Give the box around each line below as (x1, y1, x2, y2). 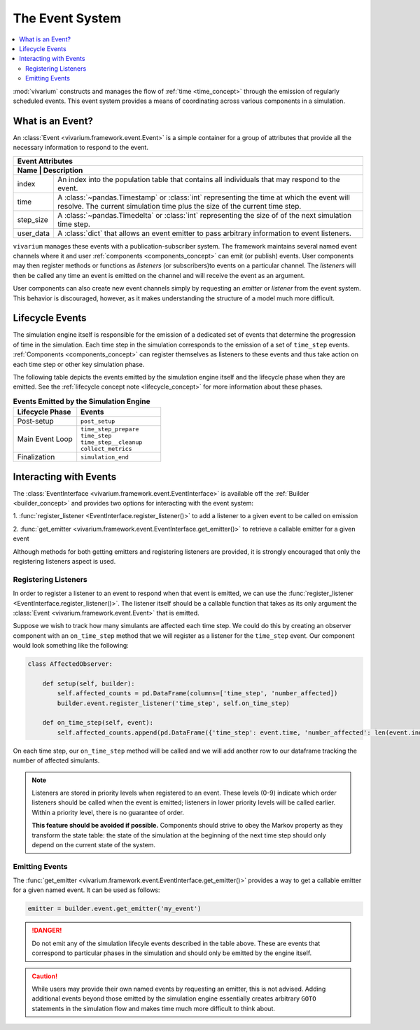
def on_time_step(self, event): (42, 718, 154, 727)
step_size (17, 214, 48, 224)
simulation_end (80, 453, 129, 461)
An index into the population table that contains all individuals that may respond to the (57, 174, 341, 184)
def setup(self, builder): (42, 679, 136, 688)
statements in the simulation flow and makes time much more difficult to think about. (31, 1004, 276, 1012)
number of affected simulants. (13, 756, 100, 765)
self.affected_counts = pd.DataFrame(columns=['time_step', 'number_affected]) (57, 690, 338, 697)
